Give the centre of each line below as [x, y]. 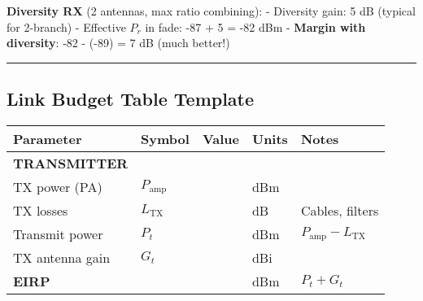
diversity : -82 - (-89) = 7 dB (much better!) [118, 43]
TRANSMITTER [71, 163]
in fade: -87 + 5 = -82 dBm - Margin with [255, 26]
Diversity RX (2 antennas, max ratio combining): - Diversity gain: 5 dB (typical [211, 11]
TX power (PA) [58, 186]
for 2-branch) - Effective [66, 26]
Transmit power [58, 233]
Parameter [48, 138]
